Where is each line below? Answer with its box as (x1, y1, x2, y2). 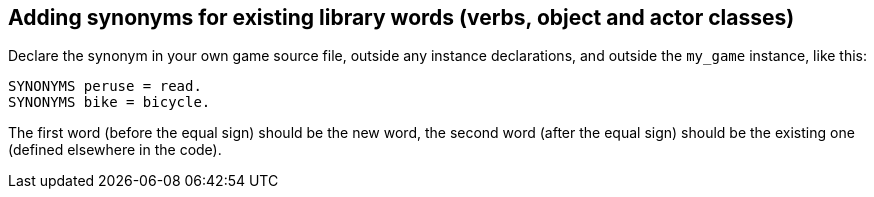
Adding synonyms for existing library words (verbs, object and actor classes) (8, 5, 795, 30)
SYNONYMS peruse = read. (8, 78, 202, 95)
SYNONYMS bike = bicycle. (8, 94, 211, 111)
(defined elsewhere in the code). (8, 141, 222, 159)
